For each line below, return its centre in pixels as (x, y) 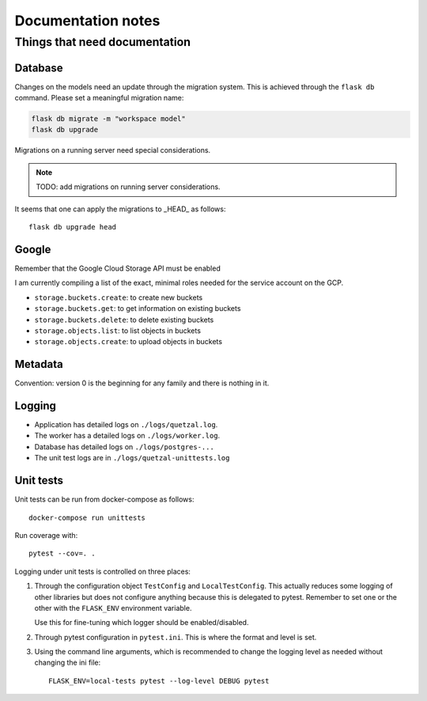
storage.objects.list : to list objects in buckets (118, 330)
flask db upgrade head (73, 227)
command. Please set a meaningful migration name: (99, 98)
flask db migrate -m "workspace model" (108, 119)
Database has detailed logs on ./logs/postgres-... (125, 446)
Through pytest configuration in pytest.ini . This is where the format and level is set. (176, 637)
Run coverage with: (46, 535)
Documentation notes (87, 21)
